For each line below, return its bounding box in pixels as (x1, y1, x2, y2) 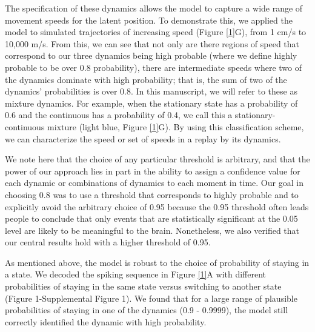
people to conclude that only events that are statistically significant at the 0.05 (5, 212, 298, 225)
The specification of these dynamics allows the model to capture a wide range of (5, 2, 303, 14)
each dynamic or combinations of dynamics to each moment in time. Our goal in (5, 176, 303, 189)
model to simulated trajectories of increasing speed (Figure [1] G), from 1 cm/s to (5, 25, 307, 38)
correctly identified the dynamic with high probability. (5, 315, 207, 328)
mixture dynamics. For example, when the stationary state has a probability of (5, 96, 298, 109)
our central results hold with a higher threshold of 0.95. (5, 236, 211, 248)
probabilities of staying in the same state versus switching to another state (5, 280, 282, 293)
